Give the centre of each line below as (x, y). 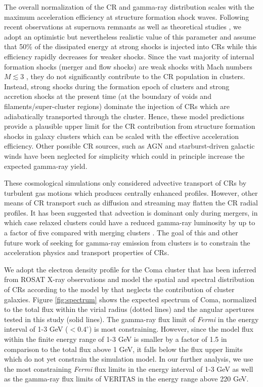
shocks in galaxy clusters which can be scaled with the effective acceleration (121, 136)
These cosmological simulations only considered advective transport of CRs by (125, 183)
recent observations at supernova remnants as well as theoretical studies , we (123, 27)
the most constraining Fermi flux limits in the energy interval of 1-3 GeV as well (129, 368)
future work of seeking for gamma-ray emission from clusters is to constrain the (127, 242)
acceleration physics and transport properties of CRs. (87, 252)
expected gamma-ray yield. (46, 166)
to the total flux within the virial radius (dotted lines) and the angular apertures (129, 309)
